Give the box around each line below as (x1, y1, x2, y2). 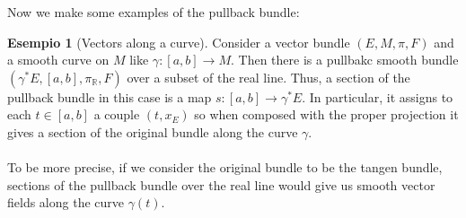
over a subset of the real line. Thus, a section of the (127, 67, 410, 86)
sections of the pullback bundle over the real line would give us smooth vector (7, 175, 435, 194)
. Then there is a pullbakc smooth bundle (231, 50, 459, 69)
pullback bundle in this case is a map (7, 87, 212, 106)
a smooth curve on (7, 50, 110, 69)
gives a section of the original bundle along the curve (7, 122, 298, 141)
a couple (93, 105, 140, 124)
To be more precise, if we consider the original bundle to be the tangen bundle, (7, 158, 443, 177)
